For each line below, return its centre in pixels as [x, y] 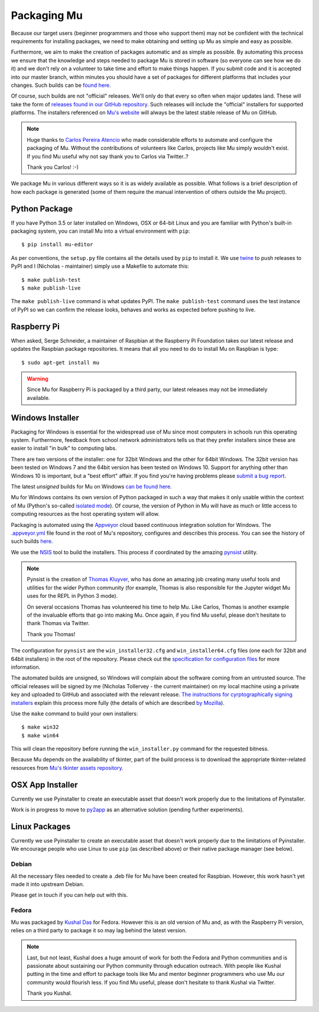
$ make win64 [40, 735]
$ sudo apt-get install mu [61, 362]
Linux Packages [41, 826]
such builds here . [32, 541]
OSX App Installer [44, 785]
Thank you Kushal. [49, 993]
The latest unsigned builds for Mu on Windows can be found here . [92, 486]
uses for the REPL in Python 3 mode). [72, 596]
